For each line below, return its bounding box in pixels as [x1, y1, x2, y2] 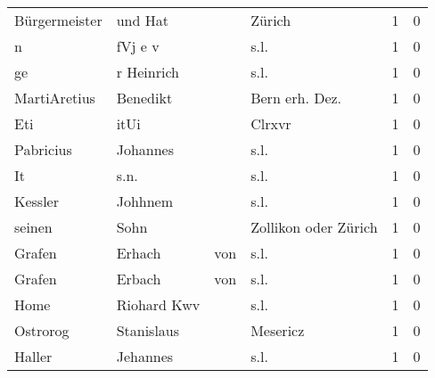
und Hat [116, 10, 168, 30]
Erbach [116, 268, 161, 289]
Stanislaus [116, 320, 180, 341]
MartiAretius [14, 87, 95, 108]
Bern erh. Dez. [250, 87, 342, 108]
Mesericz [250, 320, 305, 341]
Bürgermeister [14, 10, 103, 30]
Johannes [116, 139, 174, 160]
